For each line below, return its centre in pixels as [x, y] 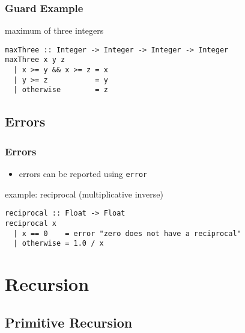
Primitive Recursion [69, 322]
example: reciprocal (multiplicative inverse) [84, 194]
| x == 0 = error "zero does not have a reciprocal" [127, 233]
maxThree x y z [35, 60]
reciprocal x [31, 223]
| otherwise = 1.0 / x [59, 244]
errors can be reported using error [83, 174]
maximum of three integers [54, 30]
